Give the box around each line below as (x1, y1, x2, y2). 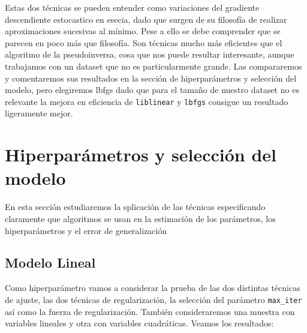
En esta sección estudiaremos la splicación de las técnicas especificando (5, 200, 266, 213)
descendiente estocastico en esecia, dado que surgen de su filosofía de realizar (5, 13, 287, 25)
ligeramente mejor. (5, 107, 73, 119)
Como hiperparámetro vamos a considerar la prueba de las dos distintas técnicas (5, 281, 300, 294)
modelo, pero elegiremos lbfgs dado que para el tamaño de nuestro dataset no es (5, 83, 299, 96)
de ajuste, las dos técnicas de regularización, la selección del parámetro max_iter (5, 293, 302, 305)
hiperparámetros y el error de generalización (5, 224, 167, 236)
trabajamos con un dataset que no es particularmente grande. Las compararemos (5, 59, 302, 72)
